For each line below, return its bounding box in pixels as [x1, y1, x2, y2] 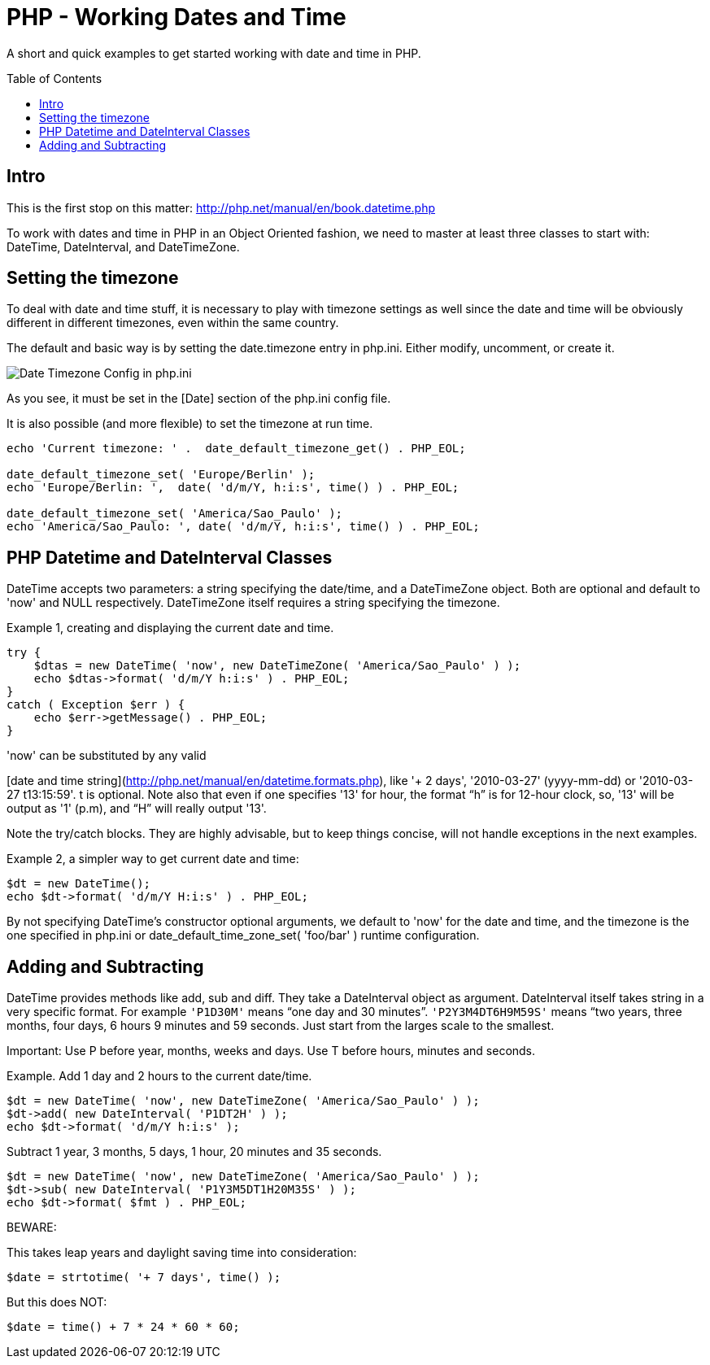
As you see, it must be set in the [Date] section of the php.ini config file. [7, 391, 391, 406]
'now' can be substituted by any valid [7, 748, 207, 763]
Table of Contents [7, 71, 102, 85]
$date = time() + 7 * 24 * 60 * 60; [7, 1320, 240, 1334]
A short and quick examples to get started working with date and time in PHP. [7, 46, 421, 60]
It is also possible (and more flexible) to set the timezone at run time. [7, 416, 373, 431]
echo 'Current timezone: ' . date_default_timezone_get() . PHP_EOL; [7, 442, 466, 456]
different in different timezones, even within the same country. [7, 316, 339, 330]
